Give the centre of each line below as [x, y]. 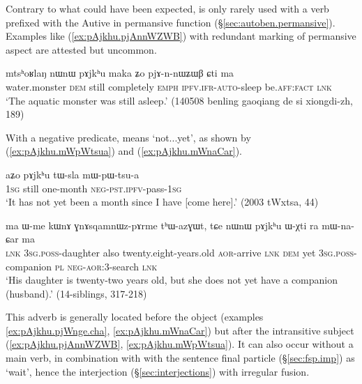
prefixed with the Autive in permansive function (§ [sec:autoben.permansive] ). [171, 22]
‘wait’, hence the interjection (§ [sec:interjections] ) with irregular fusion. [158, 371]
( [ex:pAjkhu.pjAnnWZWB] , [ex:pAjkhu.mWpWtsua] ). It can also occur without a [180, 344]
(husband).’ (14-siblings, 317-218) [76, 293]
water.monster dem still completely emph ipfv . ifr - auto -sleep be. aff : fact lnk [169, 86]
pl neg [69, 266]
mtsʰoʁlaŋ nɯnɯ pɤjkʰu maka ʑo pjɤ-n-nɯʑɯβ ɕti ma [120, 73]
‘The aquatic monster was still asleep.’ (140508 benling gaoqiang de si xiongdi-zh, [179, 100]
